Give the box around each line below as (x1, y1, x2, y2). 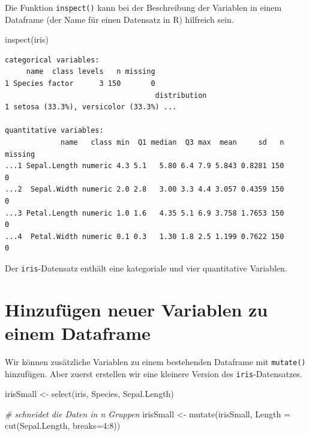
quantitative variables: (5, 126, 104, 135)
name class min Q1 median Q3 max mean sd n (61, 138, 284, 147)
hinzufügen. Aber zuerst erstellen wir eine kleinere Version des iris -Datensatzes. (5, 367, 302, 380)
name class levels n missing (26, 67, 155, 76)
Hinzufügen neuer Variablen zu (5, 297, 268, 321)
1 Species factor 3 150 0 (5, 79, 155, 88)
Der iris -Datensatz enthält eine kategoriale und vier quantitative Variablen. (5, 261, 287, 274)
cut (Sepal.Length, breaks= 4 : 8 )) (5, 419, 121, 432)
